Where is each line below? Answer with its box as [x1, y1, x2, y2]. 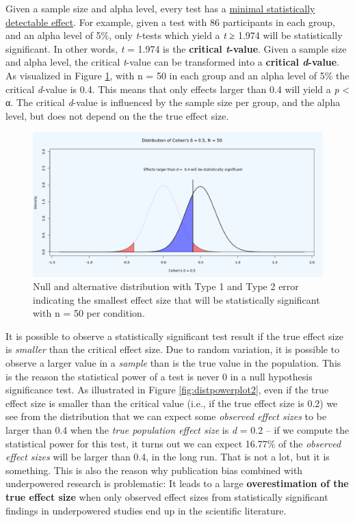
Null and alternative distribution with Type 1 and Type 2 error [33, 279, 299, 293]
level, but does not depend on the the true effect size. [5, 108, 229, 122]
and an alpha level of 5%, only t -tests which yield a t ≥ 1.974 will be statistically [5, 28, 343, 42]
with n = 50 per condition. [33, 306, 145, 320]
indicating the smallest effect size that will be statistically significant [33, 292, 320, 306]
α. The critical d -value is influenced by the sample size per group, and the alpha [5, 95, 341, 109]
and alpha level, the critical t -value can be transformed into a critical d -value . [5, 55, 340, 69]
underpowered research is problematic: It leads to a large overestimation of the [5, 476, 349, 491]
